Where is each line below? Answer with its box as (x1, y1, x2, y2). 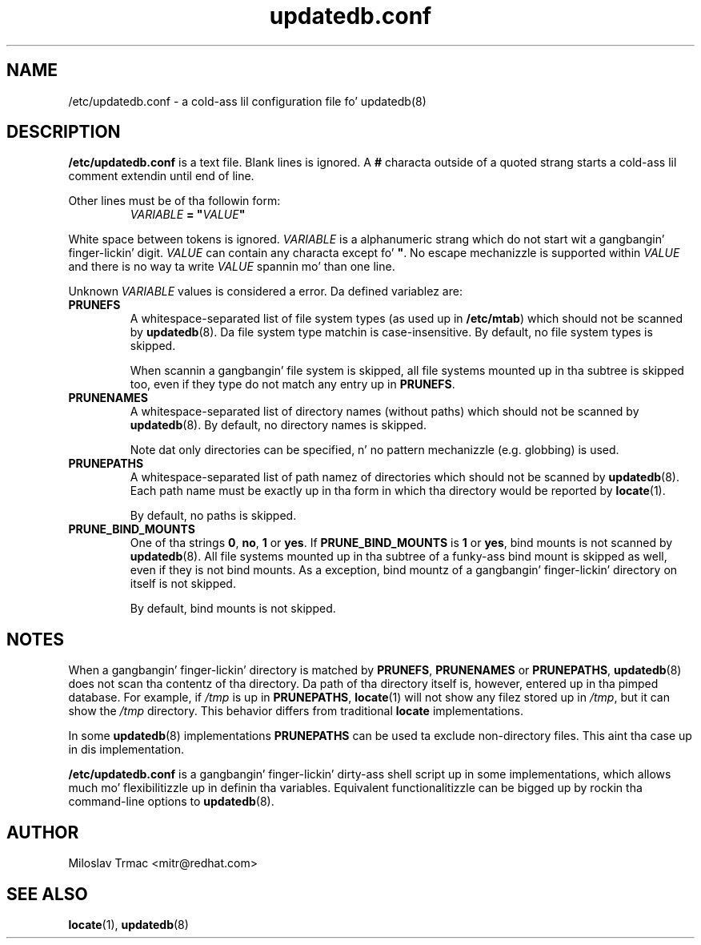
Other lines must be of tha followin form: (68, 194, 281, 208)
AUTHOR (6, 822, 79, 842)
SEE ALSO (6, 883, 88, 904)
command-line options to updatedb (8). (68, 794, 274, 809)
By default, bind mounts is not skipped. (130, 601, 336, 616)
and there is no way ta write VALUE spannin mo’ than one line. (68, 259, 395, 274)
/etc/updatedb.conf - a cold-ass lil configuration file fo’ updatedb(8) (68, 94, 427, 108)
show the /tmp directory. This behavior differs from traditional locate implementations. (68, 704, 523, 718)
